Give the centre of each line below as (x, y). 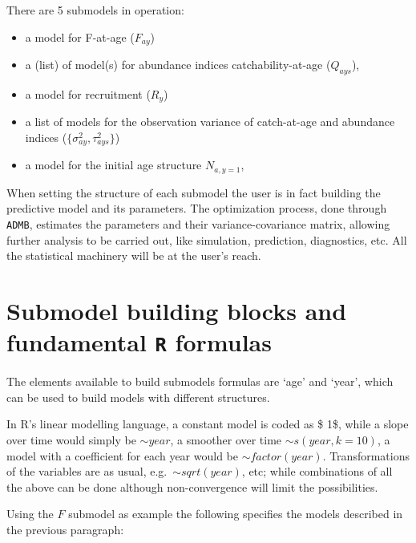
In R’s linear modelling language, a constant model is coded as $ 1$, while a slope (208, 424)
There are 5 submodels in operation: (95, 10)
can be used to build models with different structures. (138, 397)
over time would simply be (71, 440)
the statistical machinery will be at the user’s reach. (134, 255)
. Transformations (366, 455)
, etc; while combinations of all (317, 471)
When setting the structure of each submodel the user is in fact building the (194, 192)
